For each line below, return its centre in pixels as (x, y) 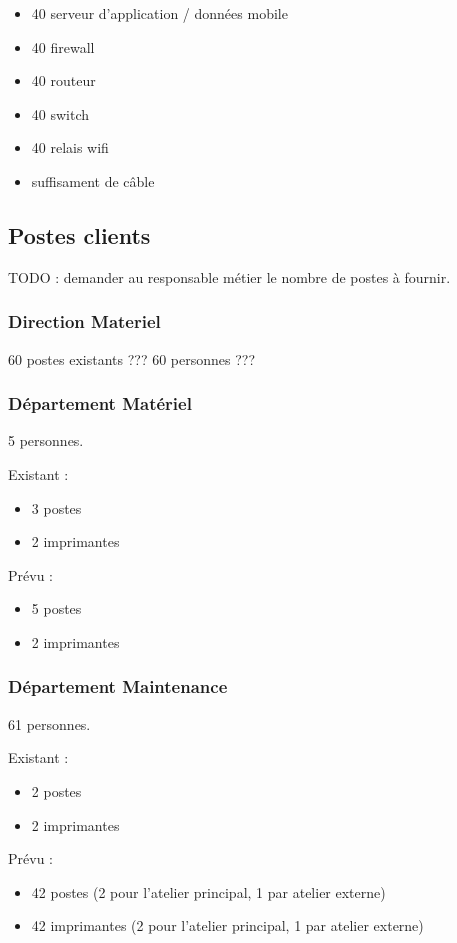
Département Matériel (100, 403)
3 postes (56, 507)
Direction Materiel (84, 321)
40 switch (60, 113)
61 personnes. (49, 723)
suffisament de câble (93, 180)
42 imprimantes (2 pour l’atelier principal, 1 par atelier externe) (227, 925)
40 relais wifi (70, 147)
